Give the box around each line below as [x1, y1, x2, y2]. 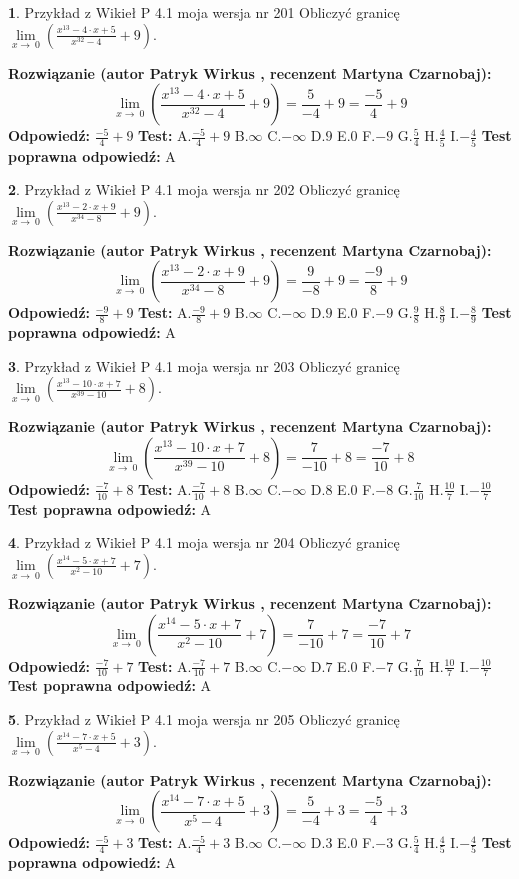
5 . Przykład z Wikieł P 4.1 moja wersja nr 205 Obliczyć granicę [8, 708, 400, 729]
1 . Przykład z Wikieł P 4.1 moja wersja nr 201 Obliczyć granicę [8, 2, 400, 22]
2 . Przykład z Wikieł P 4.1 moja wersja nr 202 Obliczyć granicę [8, 179, 400, 200]
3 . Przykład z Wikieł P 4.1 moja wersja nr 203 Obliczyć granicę [8, 355, 400, 376]
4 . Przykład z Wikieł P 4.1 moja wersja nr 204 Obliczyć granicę [8, 532, 400, 553]
